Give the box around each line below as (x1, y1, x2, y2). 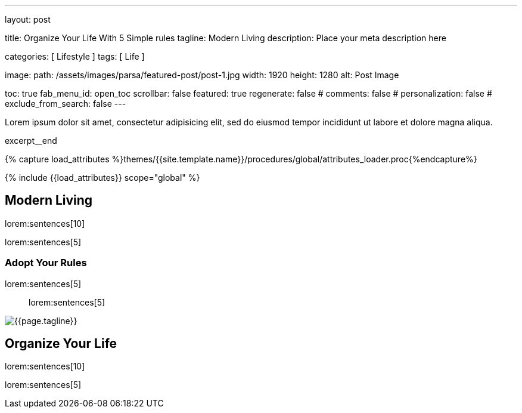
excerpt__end (5, 135, 57, 146)
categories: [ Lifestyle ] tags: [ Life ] (5, 51, 145, 61)
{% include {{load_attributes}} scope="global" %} (5, 172, 200, 183)
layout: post (5, 14, 51, 24)
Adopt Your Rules (5, 257, 87, 269)
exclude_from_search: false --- (5, 98, 126, 109)
